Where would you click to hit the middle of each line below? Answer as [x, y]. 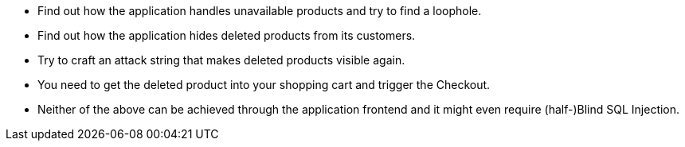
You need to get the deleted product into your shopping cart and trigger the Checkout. [264, 85]
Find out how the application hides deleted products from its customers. [227, 35]
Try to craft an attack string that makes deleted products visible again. [221, 60]
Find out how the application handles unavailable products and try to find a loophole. [260, 11]
